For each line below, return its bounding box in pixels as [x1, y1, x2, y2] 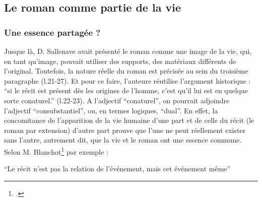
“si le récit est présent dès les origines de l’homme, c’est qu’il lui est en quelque [4, 85, 248, 96]
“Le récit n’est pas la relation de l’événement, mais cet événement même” [4, 163, 231, 174]
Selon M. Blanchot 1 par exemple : [4, 145, 108, 157]
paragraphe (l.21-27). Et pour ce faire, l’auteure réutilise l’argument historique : [4, 75, 251, 86]
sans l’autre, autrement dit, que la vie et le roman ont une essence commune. [4, 135, 242, 145]
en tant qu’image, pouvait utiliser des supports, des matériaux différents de [4, 55, 236, 66]
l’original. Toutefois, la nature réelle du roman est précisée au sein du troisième [4, 65, 248, 76]
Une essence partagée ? [4, 26, 101, 38]
